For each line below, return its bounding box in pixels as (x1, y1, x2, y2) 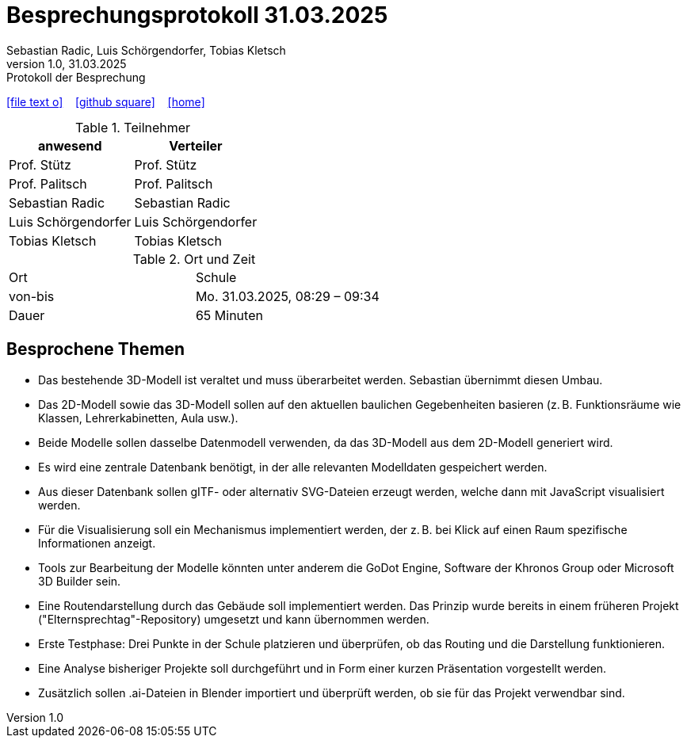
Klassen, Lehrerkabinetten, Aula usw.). (38, 410, 239, 425)
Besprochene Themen (6, 339, 185, 360)
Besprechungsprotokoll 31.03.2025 (6, 2, 388, 29)
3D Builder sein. (38, 574, 121, 588)
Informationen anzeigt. (38, 536, 156, 550)
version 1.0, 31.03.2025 (6, 56, 127, 71)
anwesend (37, 137, 102, 154)
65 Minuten (195, 307, 263, 323)
